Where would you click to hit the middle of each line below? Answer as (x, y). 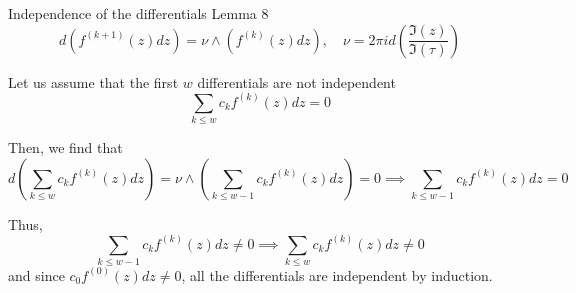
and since (36, 274)
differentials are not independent (296, 81)
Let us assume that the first (93, 81)
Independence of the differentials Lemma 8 (138, 13)
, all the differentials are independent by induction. (337, 274)
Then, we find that (65, 146)
